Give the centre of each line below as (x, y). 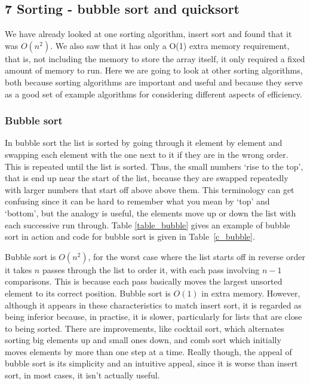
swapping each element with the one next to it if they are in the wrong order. (147, 154)
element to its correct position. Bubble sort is (88, 293)
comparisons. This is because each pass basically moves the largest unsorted (144, 281)
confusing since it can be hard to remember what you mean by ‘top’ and (137, 201)
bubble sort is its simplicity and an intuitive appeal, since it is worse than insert (151, 363)
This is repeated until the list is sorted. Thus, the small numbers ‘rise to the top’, (154, 166)
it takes (19, 269)
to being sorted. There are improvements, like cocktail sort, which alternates (145, 328)
